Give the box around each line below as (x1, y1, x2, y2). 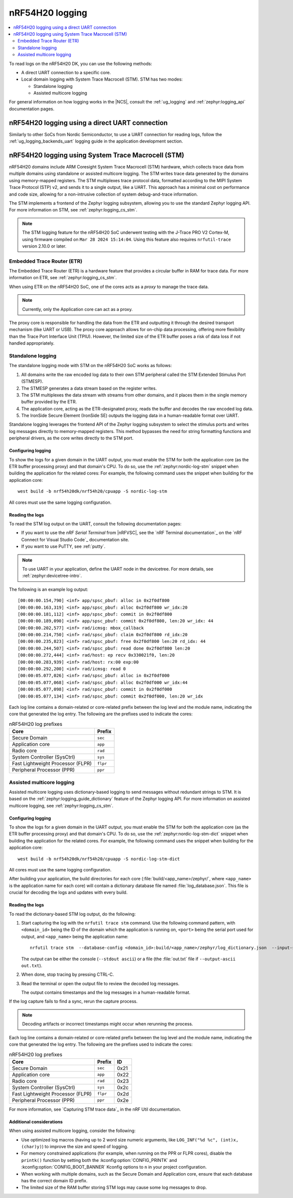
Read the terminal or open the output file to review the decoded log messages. (21, 980, 180, 986)
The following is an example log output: (9, 586, 88, 592)
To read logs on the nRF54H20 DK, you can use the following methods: (9, 61, 152, 66)
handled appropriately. (9, 340, 55, 346)
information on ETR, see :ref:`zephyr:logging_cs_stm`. (9, 275, 117, 281)
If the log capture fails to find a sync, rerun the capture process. (9, 998, 138, 1004)
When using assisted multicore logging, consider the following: (9, 1128, 136, 1134)
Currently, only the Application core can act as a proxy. (22, 306, 133, 312)
